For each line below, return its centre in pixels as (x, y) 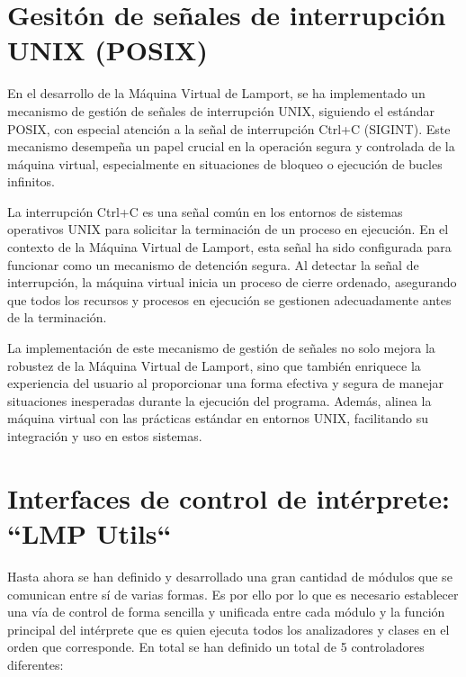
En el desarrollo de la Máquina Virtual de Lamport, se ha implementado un (216, 93)
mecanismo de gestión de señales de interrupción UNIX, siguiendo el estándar (221, 110)
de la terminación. (57, 317)
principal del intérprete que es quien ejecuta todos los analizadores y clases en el (229, 629)
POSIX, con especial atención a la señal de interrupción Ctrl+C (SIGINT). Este (229, 128)
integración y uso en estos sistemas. (105, 436)
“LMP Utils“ (90, 533)
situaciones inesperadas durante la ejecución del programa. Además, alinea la (220, 400)
